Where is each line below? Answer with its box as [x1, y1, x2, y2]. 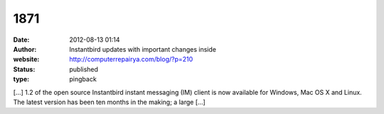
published [69, 64, 99, 74]
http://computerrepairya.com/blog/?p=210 [69, 55, 193, 64]
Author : [13, 45, 37, 53]
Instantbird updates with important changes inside [69, 45, 217, 53]
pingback [69, 75, 97, 84]
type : [13, 75, 30, 84]
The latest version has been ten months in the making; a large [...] [13, 98, 206, 106]
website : [13, 55, 40, 64]
